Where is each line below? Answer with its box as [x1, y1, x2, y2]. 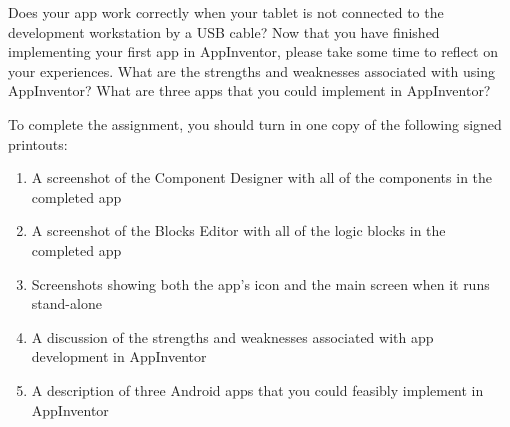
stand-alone [31, 293, 102, 314]
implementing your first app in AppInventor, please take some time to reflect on [8, 41, 498, 62]
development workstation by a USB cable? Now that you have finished [8, 21, 440, 42]
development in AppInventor [31, 346, 207, 367]
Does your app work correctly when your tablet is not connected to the [8, 2, 444, 22]
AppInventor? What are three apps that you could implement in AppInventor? [8, 80, 491, 101]
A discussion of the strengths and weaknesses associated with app [31, 326, 434, 347]
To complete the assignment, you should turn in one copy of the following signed [8, 113, 502, 134]
